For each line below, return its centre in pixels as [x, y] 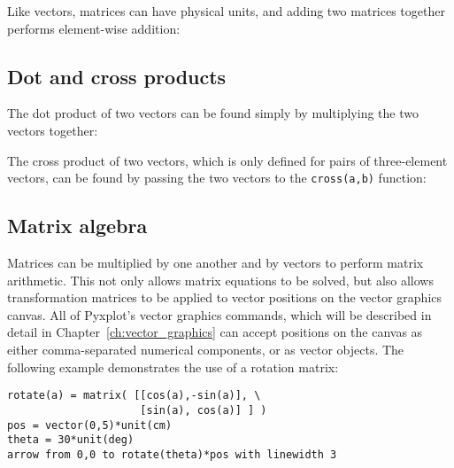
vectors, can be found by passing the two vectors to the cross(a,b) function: [217, 178]
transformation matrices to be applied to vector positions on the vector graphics [225, 297]
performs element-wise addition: [94, 28]
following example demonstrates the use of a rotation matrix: [173, 367]
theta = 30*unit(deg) [71, 440]
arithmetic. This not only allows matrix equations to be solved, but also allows [220, 280]
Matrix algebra [77, 226]
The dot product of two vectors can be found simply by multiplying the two [213, 113]
